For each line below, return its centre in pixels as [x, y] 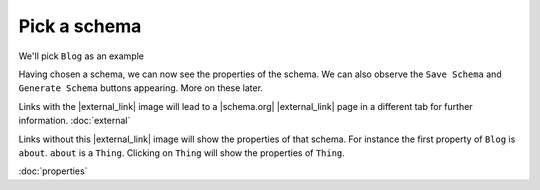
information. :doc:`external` [74, 121]
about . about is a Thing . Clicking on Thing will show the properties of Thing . [181, 152]
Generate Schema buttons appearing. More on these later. [141, 88]
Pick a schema [80, 26]
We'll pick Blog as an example [81, 56]
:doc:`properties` [53, 171]
